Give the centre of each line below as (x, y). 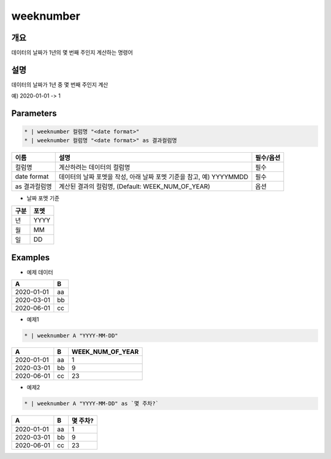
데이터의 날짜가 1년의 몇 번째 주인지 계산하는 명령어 (72, 53)
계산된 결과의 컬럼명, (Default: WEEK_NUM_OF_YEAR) (135, 186)
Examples (31, 257)
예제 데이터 (40, 272)
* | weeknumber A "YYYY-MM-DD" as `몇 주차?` (92, 403)
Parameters (34, 114)
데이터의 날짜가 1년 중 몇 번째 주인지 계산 (60, 84)
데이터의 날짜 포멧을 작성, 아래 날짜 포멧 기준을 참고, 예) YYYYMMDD (153, 177)
